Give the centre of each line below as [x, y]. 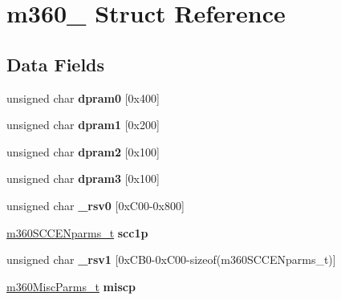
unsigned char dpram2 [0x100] [83, 151]
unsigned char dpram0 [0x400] [83, 97]
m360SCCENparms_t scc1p [77, 232]
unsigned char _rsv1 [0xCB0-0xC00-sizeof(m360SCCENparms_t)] [171, 259]
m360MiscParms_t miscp [71, 286]
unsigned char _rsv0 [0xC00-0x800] [95, 205]
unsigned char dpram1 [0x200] [83, 125]
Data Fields [56, 64]
